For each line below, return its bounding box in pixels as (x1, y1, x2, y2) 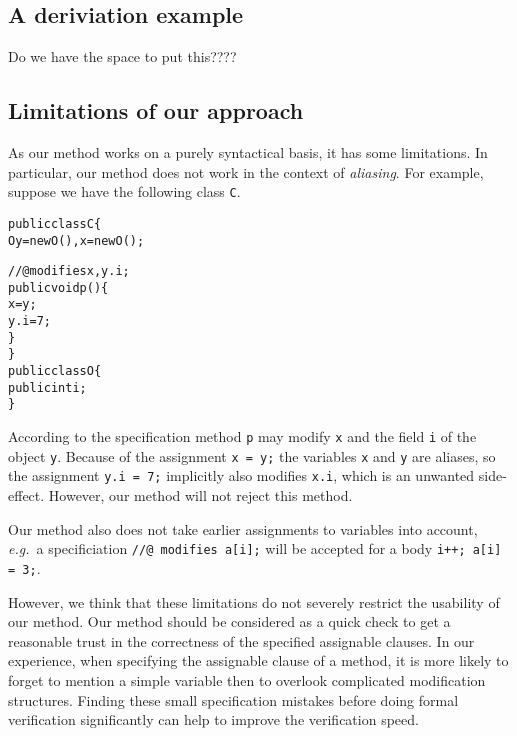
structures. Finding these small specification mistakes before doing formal (8, 689, 459, 710)
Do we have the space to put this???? (8, 46, 237, 67)
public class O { (8, 364, 102, 379)
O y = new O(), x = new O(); (8, 233, 145, 248)
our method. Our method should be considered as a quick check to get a (8, 611, 451, 632)
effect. (8, 485, 45, 506)
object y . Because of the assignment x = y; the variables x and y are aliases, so (8, 445, 496, 466)
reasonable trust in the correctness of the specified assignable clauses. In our (8, 630, 475, 651)
